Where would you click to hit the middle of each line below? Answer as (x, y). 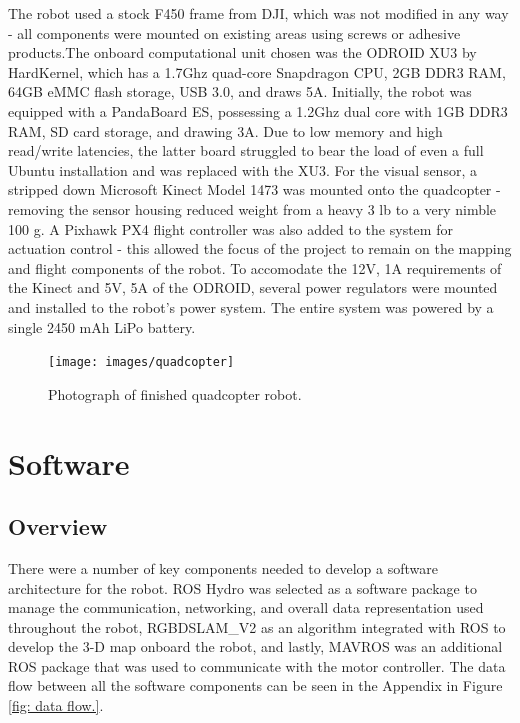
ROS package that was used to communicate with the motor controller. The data (257, 665)
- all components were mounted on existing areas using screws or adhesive (234, 32)
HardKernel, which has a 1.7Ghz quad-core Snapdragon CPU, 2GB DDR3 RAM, (257, 71)
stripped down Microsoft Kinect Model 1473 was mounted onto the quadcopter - (254, 189)
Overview (58, 526)
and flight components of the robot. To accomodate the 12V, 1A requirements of (255, 267)
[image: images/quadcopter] (141, 362)
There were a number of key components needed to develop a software (223, 567)
